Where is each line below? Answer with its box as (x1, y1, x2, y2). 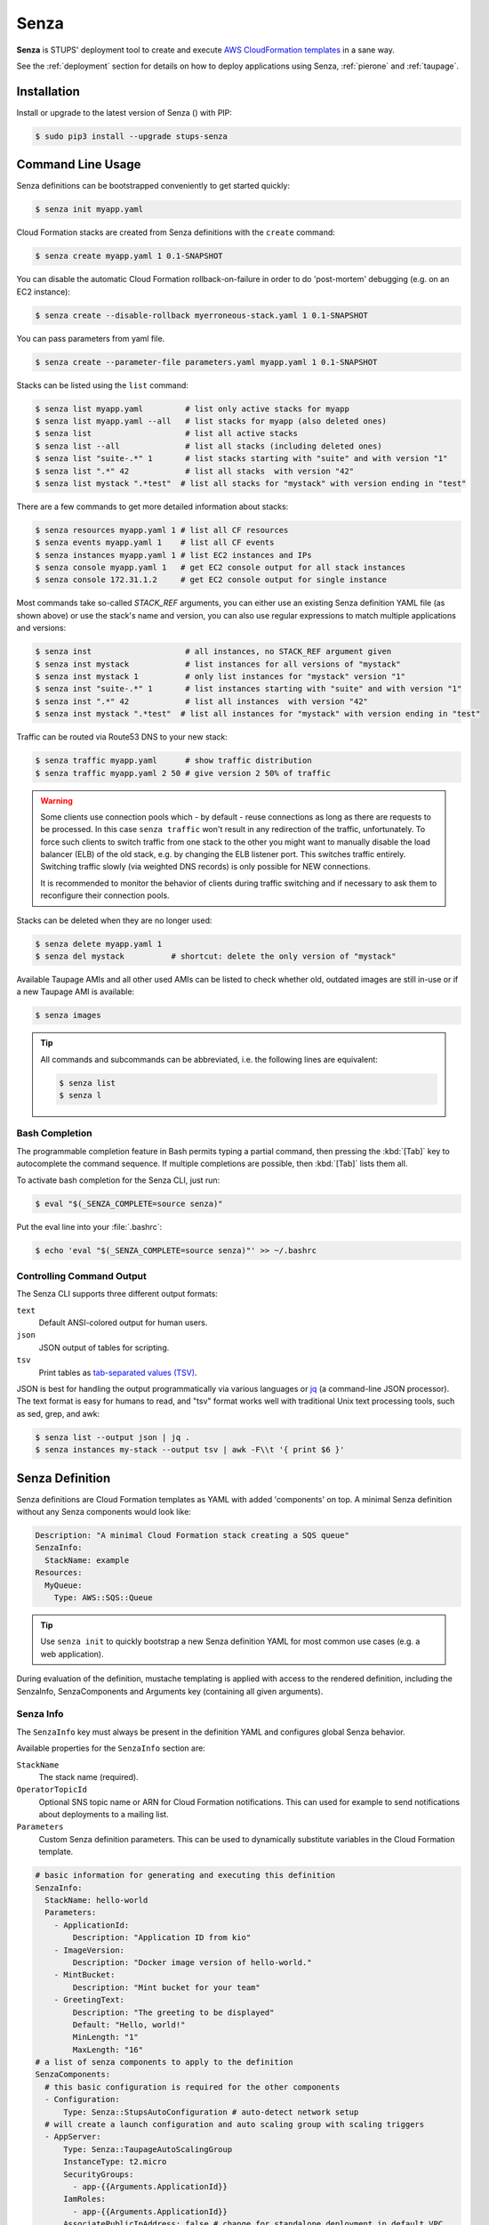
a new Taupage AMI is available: (16, 986, 135, 997)
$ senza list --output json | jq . (35, 1432, 190, 1442)
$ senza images (35, 1010, 101, 1021)
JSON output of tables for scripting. (38, 1342, 170, 1353)
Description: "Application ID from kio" (72, 1932, 252, 1943)
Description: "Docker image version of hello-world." (72, 1957, 312, 1967)
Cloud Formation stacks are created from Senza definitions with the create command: (16, 227, 335, 238)
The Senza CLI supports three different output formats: (16, 1289, 218, 1299)
